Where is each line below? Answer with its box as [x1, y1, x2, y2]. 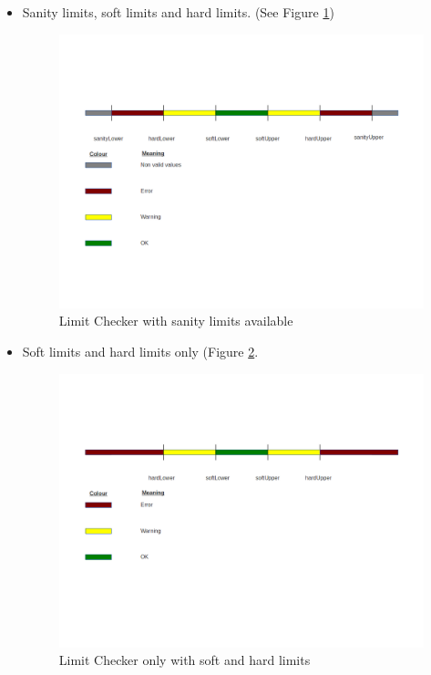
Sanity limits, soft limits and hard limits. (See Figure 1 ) [22, 3, 334, 21]
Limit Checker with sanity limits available [58, 311, 293, 330]
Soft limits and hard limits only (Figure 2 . [22, 341, 259, 360]
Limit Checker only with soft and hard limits [58, 650, 311, 670]
